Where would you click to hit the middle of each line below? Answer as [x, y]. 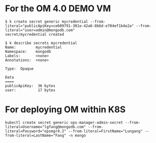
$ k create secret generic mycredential [47, 22]
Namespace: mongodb [28, 51]
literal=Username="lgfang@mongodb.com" [46, 127]
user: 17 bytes [30, 90]
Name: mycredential [34, 47]
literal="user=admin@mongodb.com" [40, 30]
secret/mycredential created [35, 34]
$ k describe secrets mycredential [41, 43]
